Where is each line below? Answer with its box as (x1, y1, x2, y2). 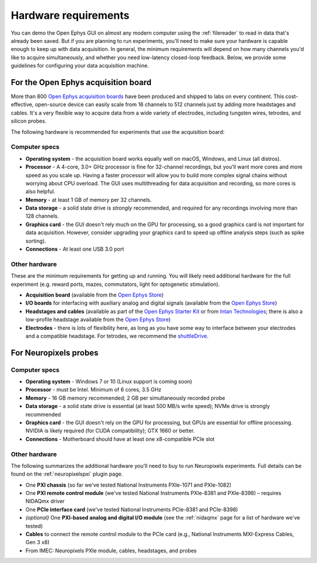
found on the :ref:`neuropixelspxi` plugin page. (11, 470, 123, 478)
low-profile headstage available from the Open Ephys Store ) (25, 316, 171, 323)
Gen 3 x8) (25, 539, 50, 546)
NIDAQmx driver (25, 498, 65, 505)
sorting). (25, 237, 46, 244)
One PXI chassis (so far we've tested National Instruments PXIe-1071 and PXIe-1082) (25, 481, 232, 488)
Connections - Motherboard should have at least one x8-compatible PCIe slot (25, 435, 215, 443)
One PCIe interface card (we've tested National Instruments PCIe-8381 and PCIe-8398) (25, 505, 238, 513)
